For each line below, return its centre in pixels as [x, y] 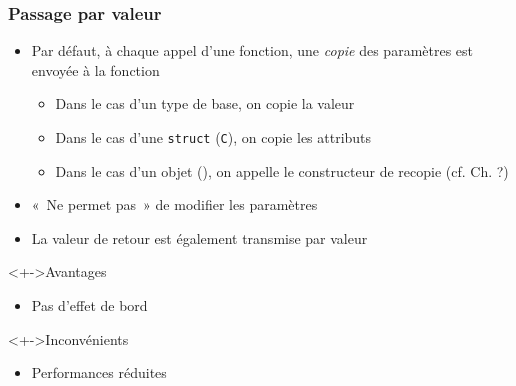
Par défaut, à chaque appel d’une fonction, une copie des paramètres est [252, 50]
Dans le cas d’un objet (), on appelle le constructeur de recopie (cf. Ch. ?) [282, 170]
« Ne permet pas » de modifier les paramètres [174, 204]
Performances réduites [99, 372]
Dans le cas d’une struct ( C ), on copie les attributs [213, 137]
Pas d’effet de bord [89, 305]
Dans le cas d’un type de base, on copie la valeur [205, 103]
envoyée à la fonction [95, 69]
